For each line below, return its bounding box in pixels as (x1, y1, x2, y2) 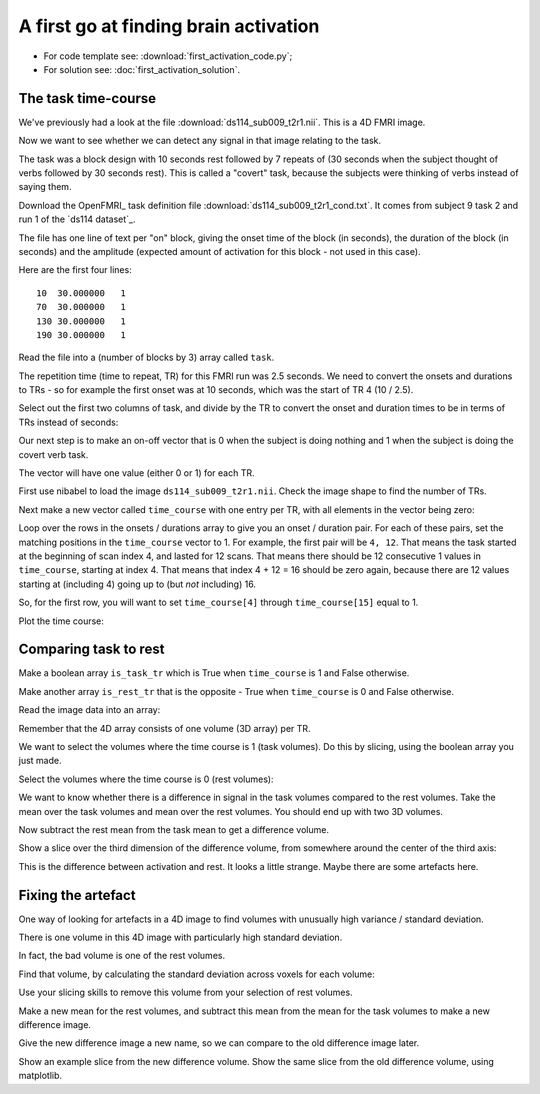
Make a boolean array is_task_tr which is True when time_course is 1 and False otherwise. (18, 667, 410, 679)
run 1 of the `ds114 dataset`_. (18, 213, 136, 225)
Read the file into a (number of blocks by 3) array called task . (18, 351, 275, 364)
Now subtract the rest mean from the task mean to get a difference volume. (18, 823, 330, 835)
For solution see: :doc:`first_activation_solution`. (43, 63, 240, 75)
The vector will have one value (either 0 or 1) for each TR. (18, 467, 255, 479)
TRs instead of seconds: (18, 416, 119, 428)
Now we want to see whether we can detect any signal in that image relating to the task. (18, 135, 382, 147)
